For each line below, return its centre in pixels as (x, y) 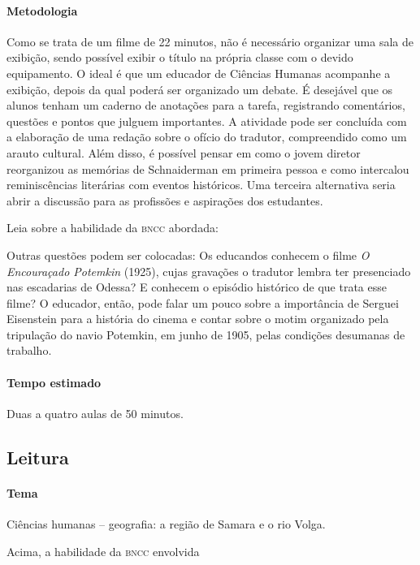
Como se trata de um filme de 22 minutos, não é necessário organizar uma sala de (210, 41)
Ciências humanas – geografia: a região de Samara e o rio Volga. (166, 524)
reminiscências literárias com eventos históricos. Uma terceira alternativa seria (201, 185)
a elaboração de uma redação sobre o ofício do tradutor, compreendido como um (207, 137)
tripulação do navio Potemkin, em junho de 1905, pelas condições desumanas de (206, 334)
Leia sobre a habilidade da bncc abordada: (113, 228)
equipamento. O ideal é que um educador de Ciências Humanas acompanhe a (199, 73)
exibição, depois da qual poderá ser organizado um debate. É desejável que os (200, 89)
